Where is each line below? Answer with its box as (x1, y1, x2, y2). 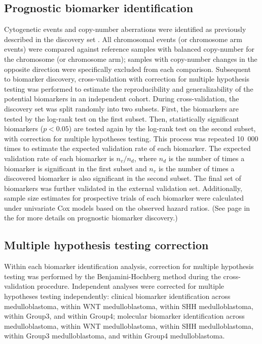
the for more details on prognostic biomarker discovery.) (4, 212, 178, 223)
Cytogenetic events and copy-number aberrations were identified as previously (4, 24, 246, 34)
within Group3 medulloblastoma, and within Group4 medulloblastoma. (4, 330, 225, 341)
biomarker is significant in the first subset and (4, 163, 147, 173)
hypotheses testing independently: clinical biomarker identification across (4, 291, 231, 301)
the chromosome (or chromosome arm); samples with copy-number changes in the (4, 53, 257, 64)
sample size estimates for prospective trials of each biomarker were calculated (4, 193, 244, 203)
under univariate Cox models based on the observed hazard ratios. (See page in (4, 202, 250, 213)
